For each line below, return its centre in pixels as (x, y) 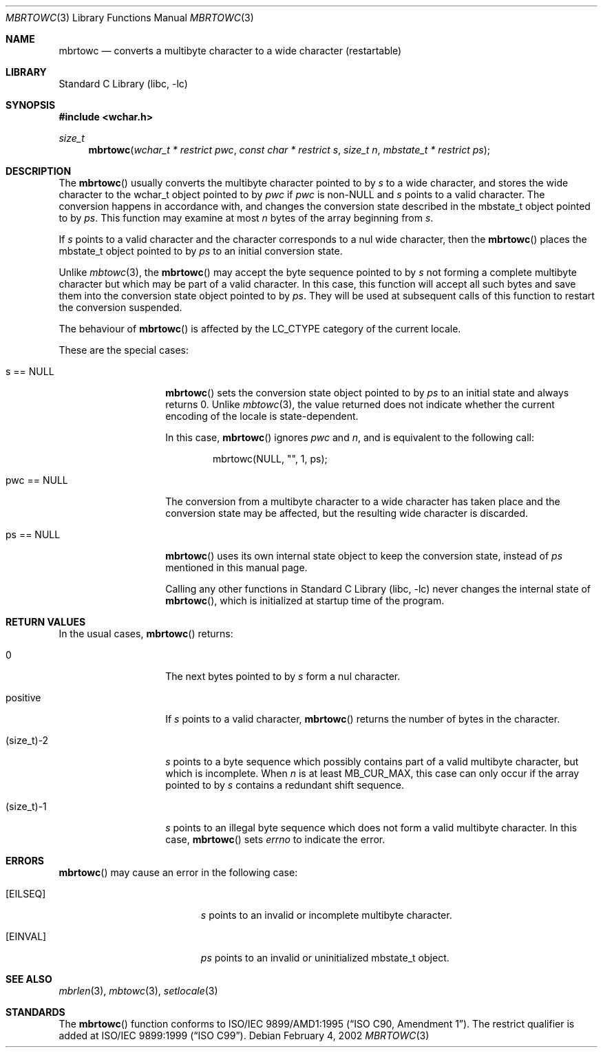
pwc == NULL (37, 480)
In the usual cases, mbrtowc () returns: (146, 634)
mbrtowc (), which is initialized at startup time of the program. (305, 600)
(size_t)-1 (26, 806)
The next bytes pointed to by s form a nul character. (283, 676)
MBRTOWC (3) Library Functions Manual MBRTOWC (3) (130, 18)
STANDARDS (35, 1012)
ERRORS (25, 861)
